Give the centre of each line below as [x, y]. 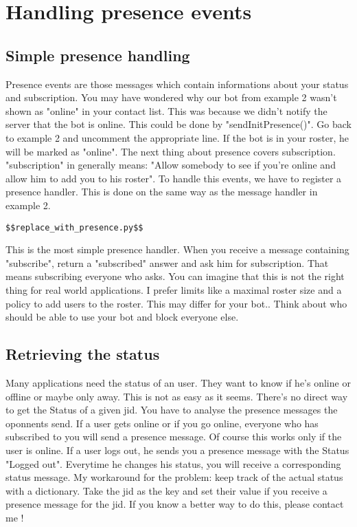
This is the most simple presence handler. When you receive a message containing [177, 249]
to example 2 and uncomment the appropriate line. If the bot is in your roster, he [177, 137]
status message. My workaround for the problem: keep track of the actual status [174, 477]
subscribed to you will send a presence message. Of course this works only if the [174, 437]
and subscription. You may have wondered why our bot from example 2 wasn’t [171, 97]
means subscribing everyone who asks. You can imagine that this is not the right [175, 276]
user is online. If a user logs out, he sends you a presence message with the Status [177, 450]
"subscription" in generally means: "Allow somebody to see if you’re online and [171, 165]
